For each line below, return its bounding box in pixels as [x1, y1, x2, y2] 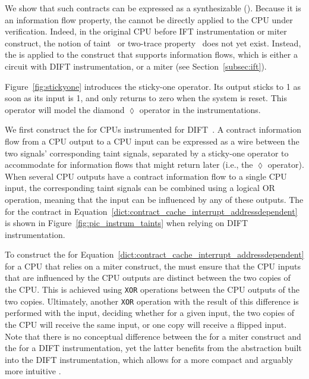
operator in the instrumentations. [139, 103, 261, 115]
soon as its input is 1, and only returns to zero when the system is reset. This [5, 92, 287, 104]
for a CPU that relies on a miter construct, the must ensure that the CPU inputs [5, 259, 301, 272]
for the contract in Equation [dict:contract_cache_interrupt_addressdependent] [5, 205, 298, 217]
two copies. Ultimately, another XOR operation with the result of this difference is [5, 295, 299, 307]
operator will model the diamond [5, 103, 125, 115]
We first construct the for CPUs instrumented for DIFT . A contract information [5, 123, 301, 136]
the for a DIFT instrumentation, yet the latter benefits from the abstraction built [5, 342, 302, 354]
